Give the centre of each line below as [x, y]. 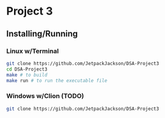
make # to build [27, 75]
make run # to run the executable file [57, 80]
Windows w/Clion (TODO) [45, 96]
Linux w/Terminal [33, 51]
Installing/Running [42, 34]
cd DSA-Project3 [27, 69]
